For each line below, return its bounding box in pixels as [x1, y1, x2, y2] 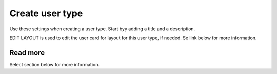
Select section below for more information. [9, 61, 100, 67]
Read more [9, 48, 45, 57]
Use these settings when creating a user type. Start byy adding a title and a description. [9, 26, 195, 32]
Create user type [9, 8, 83, 19]
